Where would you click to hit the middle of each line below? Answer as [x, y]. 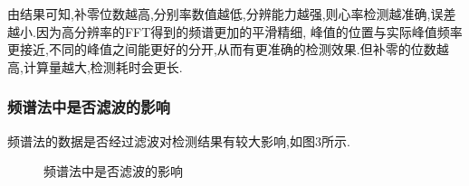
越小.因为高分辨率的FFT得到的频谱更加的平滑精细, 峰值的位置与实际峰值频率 [235, 31]
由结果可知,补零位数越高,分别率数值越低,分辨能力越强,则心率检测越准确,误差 [232, 14]
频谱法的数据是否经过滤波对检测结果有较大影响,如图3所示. [179, 140]
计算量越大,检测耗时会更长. [103, 66]
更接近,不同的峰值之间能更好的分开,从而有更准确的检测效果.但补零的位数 [222, 49]
